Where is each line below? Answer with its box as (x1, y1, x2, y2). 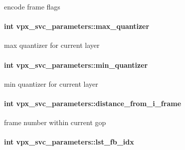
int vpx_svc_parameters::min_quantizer (4, 59, 148, 70)
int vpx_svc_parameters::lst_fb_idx (4, 137, 134, 147)
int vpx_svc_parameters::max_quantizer (4, 21, 150, 31)
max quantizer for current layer (4, 40, 100, 50)
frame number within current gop (4, 117, 106, 128)
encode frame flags (4, 1, 60, 11)
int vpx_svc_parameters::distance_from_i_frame (4, 98, 182, 108)
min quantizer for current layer (4, 78, 98, 89)
